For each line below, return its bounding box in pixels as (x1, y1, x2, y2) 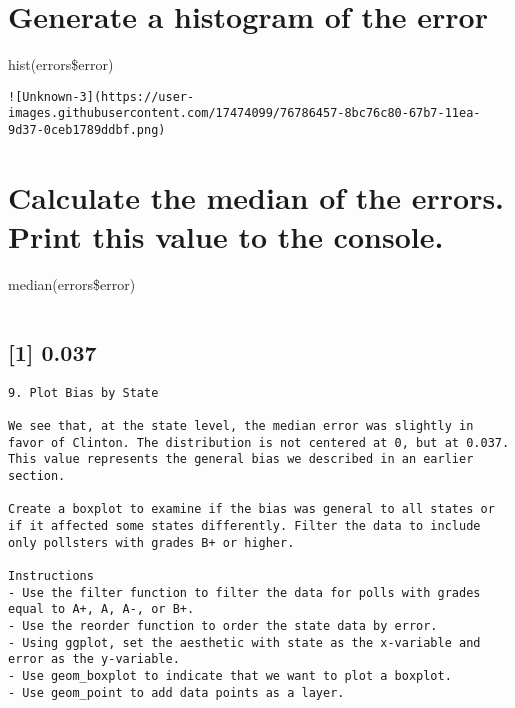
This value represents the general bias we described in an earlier (8, 452, 474, 467)
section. (8, 469, 66, 484)
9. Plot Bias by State (8, 385, 159, 400)
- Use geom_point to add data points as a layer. (8, 685, 345, 700)
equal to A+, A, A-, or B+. (8, 602, 195, 617)
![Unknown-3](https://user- (8, 89, 195, 104)
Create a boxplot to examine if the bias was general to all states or (8, 502, 495, 517)
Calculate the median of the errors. (8, 176, 505, 217)
